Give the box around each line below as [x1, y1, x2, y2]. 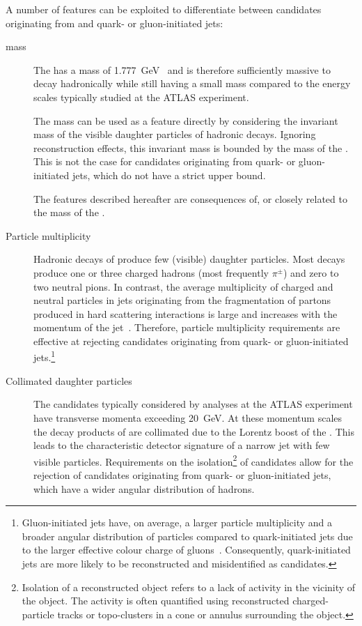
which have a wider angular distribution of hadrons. [33, 481, 255, 496]
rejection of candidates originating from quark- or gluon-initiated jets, [33, 467, 331, 482]
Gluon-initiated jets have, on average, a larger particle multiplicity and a [22, 515, 333, 530]
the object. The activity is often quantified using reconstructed [22, 593, 290, 608]
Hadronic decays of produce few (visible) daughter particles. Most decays [33, 252, 345, 266]
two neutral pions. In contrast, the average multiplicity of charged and [33, 279, 333, 293]
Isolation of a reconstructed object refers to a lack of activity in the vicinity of [22, 579, 356, 594]
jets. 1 [33, 348, 56, 365]
